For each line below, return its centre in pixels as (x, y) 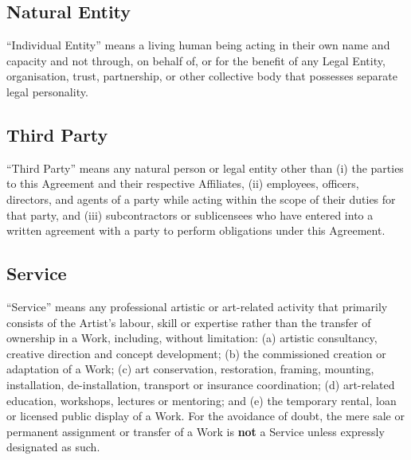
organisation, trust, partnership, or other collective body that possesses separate (202, 76)
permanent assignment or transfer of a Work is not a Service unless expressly (196, 431)
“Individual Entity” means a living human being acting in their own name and (198, 45)
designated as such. (53, 447)
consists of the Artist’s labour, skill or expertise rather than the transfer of (189, 322)
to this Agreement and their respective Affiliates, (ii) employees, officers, (183, 183)
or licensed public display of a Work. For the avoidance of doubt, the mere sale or (205, 416)
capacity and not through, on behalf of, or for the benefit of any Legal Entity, (196, 60)
